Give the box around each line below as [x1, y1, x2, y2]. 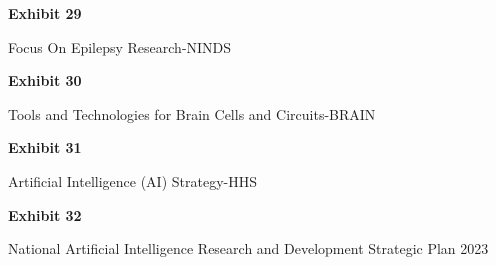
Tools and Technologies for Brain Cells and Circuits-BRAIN [8, 103, 376, 124]
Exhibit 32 [8, 204, 82, 225]
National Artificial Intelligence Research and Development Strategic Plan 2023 [8, 238, 489, 259]
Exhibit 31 [8, 137, 82, 158]
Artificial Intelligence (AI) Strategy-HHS [8, 170, 257, 191]
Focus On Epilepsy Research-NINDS [8, 36, 232, 57]
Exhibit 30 [8, 70, 82, 91]
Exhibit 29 [8, 3, 82, 23]
